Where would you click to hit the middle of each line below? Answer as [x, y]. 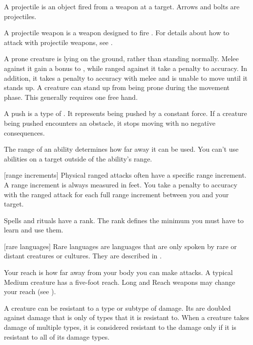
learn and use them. [34, 230]
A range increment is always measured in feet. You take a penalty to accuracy [121, 184]
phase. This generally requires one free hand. [71, 97]
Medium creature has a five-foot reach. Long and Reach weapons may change [120, 282]
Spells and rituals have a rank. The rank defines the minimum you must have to [124, 220]
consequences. [24, 132]
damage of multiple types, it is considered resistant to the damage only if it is [120, 327]
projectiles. [20, 16]
